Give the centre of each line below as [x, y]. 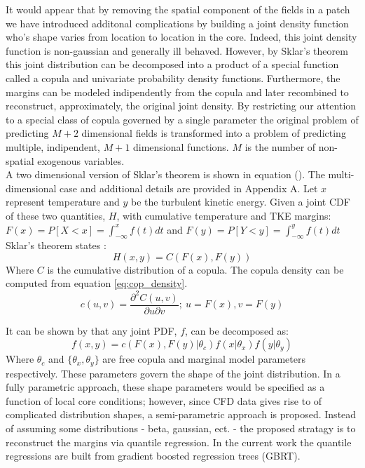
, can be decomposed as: [237, 330]
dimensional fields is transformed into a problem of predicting [214, 133]
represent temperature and [63, 202]
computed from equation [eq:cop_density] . [97, 283]
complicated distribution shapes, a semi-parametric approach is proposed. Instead [181, 414]
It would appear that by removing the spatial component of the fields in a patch [178, 9]
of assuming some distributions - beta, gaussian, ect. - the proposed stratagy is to [181, 428]
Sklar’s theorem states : [56, 245]
